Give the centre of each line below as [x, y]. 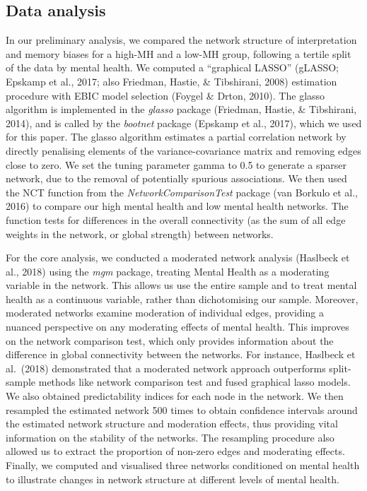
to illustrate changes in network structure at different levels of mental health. [173, 479]
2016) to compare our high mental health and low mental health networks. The [177, 206]
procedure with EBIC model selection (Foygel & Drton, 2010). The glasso [165, 95]
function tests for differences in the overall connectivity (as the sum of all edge [176, 219]
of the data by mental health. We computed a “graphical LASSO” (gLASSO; [173, 67]
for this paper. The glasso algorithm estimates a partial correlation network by [176, 137]
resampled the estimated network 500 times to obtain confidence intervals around [182, 409]
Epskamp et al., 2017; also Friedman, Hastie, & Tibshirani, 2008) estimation [171, 81]
